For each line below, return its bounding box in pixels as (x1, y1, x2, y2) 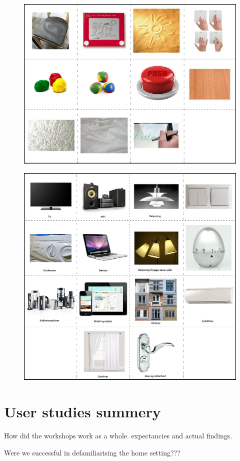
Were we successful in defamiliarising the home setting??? (4, 447, 180, 457)
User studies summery (4, 401, 161, 422)
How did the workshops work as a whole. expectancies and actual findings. (4, 430, 232, 441)
